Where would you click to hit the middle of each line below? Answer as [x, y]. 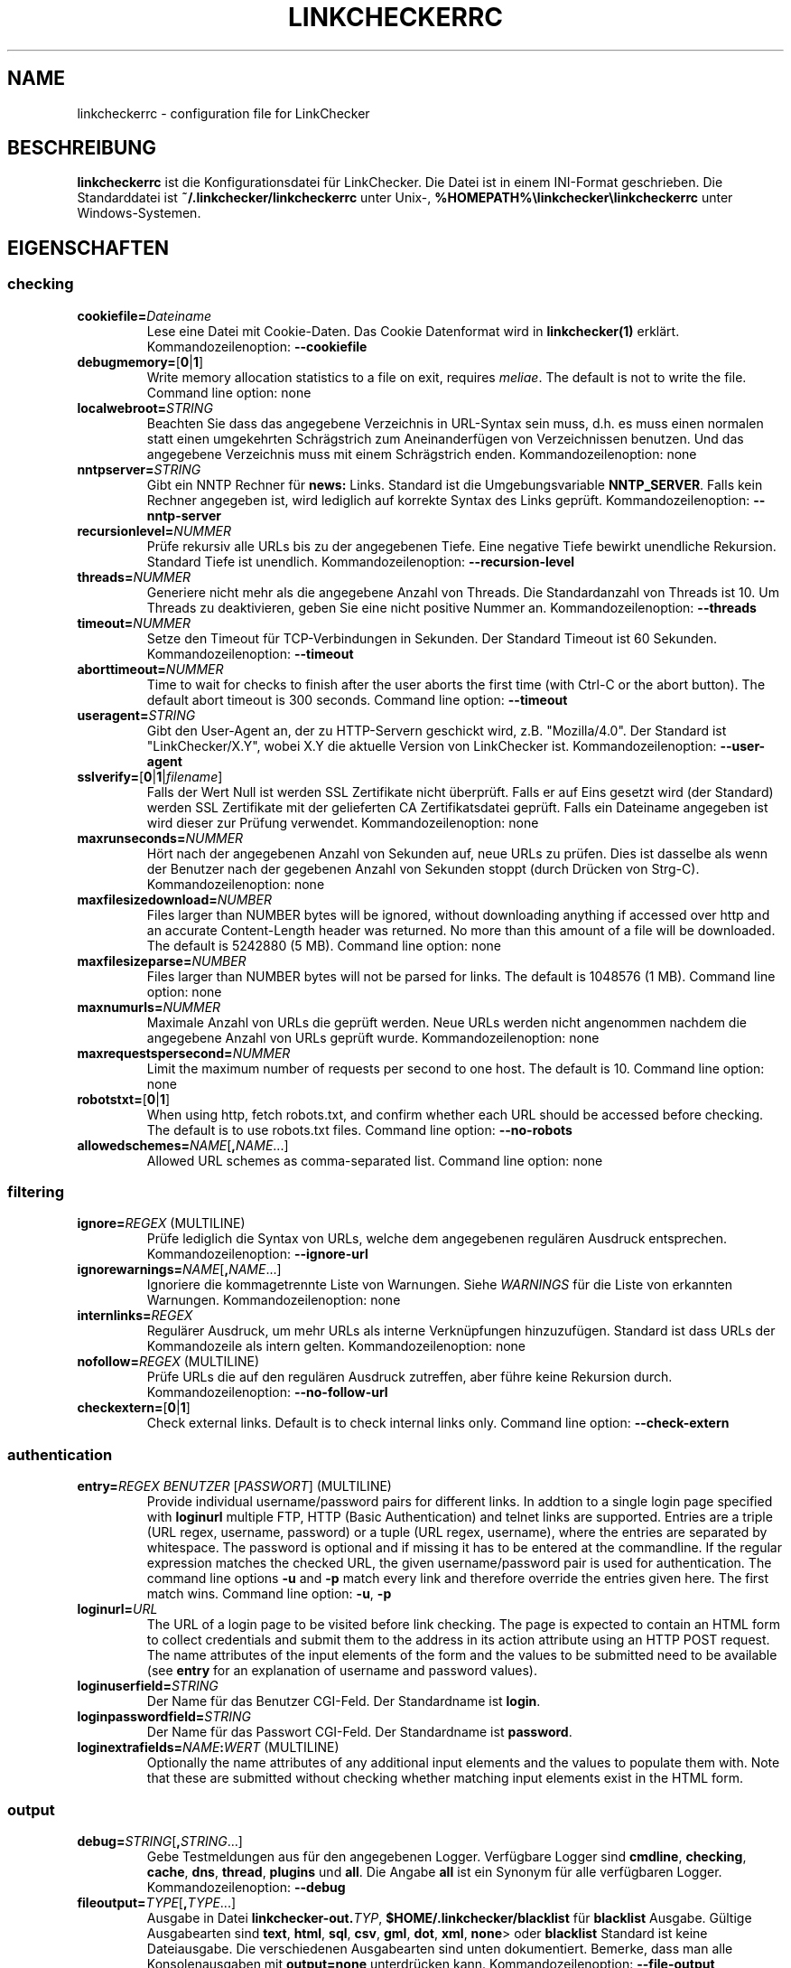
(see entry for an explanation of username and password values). [342, 1671]
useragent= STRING [136, 715]
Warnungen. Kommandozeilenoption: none [274, 1300]
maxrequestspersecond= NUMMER [184, 1053]
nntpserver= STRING [139, 469]
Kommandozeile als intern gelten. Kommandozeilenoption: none [336, 1346]
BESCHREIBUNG [82, 148]
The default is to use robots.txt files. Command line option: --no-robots [359, 1129]
